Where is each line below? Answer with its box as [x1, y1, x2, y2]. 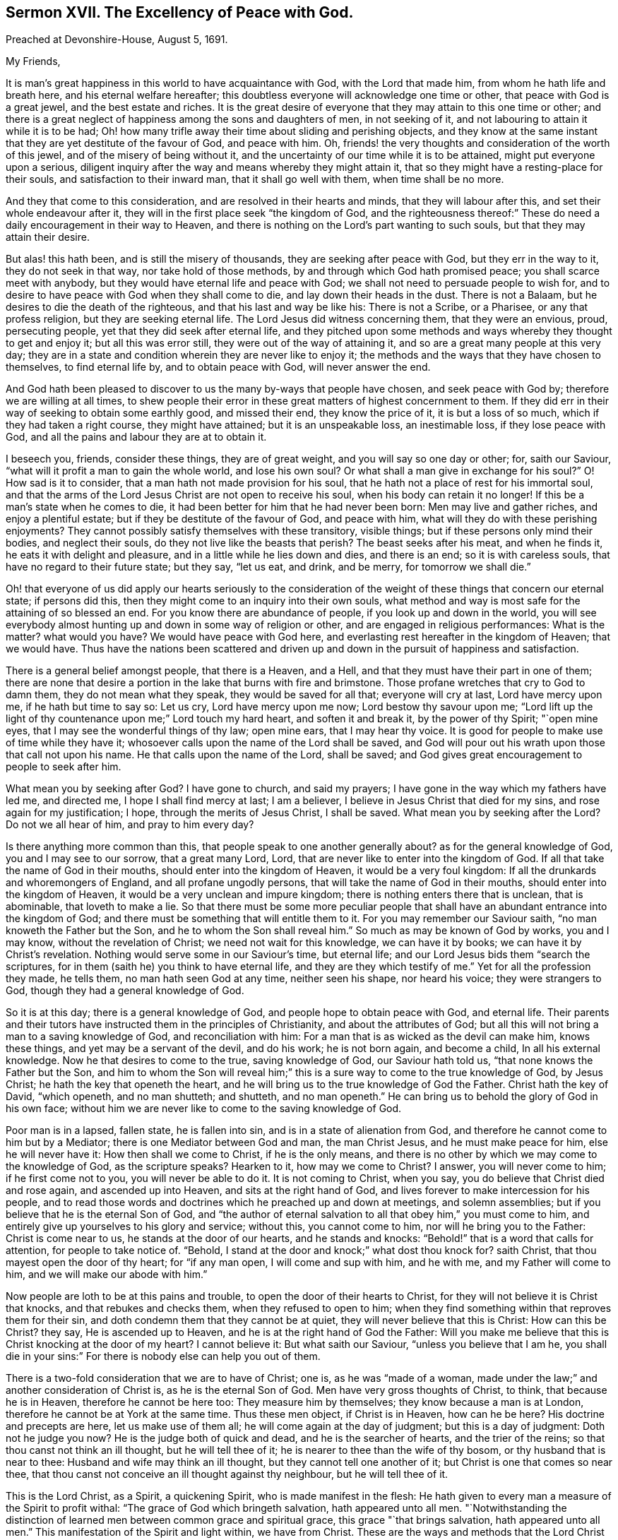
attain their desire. [6, 231, 90, 244]
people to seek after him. [6, 760, 121, 773]
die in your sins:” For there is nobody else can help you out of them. [6, 1350, 321, 1363]
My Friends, [6, 55, 61, 68]
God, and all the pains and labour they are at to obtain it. [6, 431, 267, 443]
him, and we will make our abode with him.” [6, 1268, 208, 1281]
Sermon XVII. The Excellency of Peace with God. [6, 4, 354, 21]
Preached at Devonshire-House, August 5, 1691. [6, 33, 228, 46]
